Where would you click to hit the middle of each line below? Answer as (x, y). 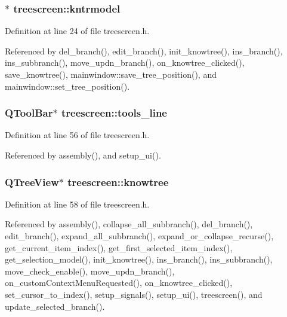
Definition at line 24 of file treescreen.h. (77, 31)
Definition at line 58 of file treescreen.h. (77, 204)
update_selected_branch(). (55, 306)
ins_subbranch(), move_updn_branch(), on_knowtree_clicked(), (125, 63)
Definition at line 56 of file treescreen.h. (77, 135)
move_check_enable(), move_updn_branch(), (90, 271)
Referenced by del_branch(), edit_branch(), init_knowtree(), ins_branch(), (144, 51)
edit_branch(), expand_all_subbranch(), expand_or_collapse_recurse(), (139, 236)
